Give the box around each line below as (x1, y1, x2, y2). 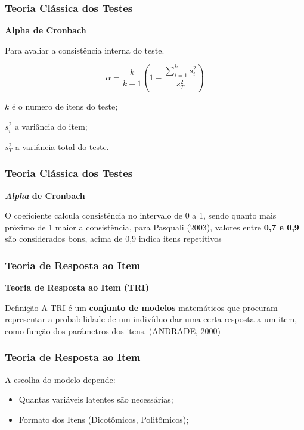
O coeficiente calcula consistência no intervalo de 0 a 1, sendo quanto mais (5, 209, 277, 222)
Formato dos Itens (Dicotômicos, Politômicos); (18, 413, 189, 425)
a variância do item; (14, 120, 88, 132)
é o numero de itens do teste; (11, 99, 118, 112)
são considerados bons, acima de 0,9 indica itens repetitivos (5, 232, 222, 245)
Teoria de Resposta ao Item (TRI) (5, 281, 149, 294)
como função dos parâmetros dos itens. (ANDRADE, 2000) (5, 324, 221, 336)
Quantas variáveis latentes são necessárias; (18, 393, 173, 406)
